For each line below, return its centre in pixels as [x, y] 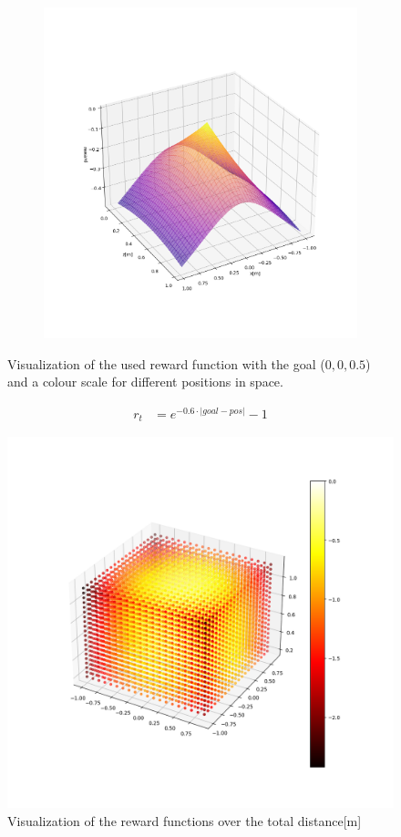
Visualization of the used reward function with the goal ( [166, 363]
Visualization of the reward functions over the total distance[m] [185, 820]
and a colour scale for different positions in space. [145, 382]
